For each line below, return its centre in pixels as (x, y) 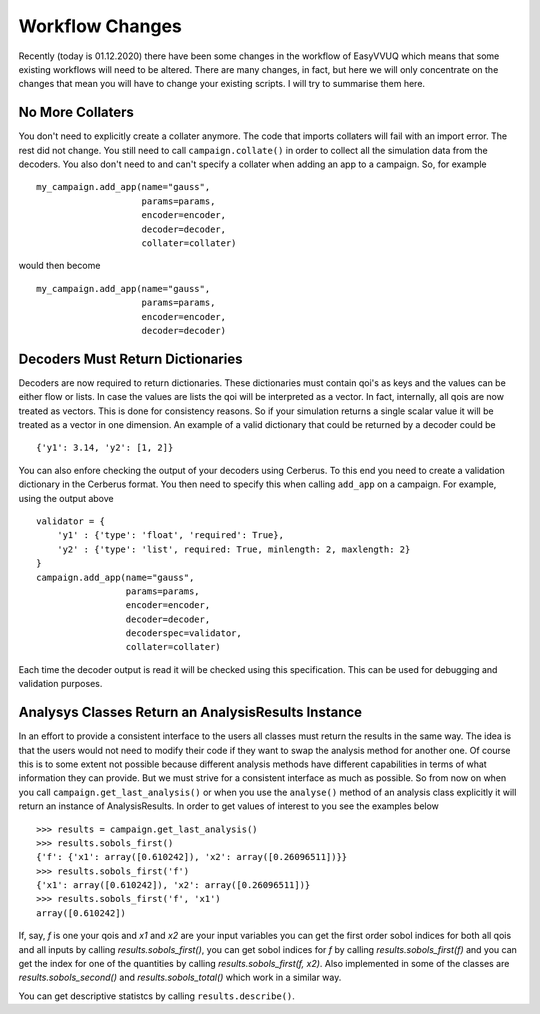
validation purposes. (60, 684)
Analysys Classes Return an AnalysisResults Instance (190, 712)
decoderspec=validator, (183, 633)
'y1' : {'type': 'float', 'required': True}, (170, 535)
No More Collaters (76, 112)
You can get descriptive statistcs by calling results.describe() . (156, 996)
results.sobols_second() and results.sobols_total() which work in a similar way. (180, 977)
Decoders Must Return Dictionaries (130, 358)
